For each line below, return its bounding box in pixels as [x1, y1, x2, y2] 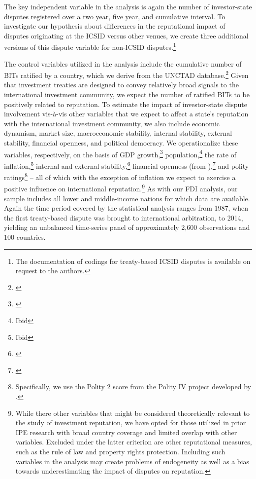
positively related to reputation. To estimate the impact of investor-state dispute [4, 99, 247, 109]
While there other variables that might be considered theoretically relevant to [15, 407, 250, 418]
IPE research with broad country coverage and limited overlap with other [15, 427, 237, 437]
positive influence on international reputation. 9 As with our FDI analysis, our [4, 182, 238, 194]
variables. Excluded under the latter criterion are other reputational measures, [15, 437, 252, 447]
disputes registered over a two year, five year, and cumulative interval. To [4, 11, 225, 21]
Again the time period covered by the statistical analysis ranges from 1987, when [4, 203, 248, 213]
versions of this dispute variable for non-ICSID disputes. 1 [4, 40, 176, 52]
